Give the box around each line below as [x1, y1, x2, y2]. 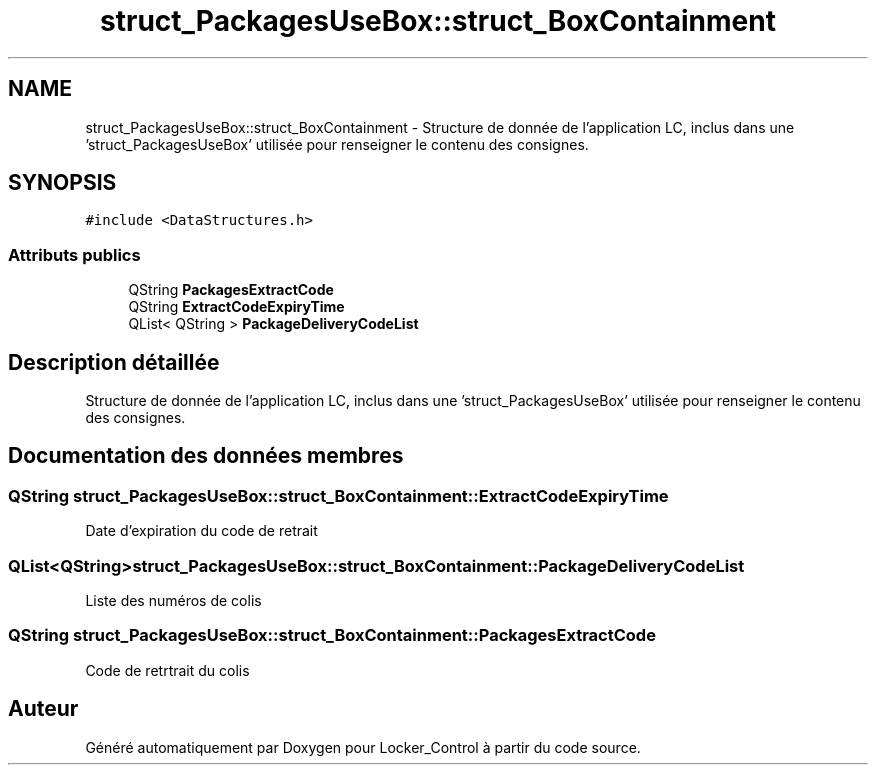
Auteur [8, 696, 79, 722]
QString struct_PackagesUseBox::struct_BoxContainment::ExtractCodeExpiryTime [8, 485, 669, 506]
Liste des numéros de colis [85, 592, 262, 609]
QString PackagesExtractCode [128, 281, 334, 299]
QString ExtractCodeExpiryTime [128, 298, 345, 316]
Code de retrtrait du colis [85, 661, 250, 679]
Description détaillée [8, 349, 220, 375]
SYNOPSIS [8, 170, 117, 196]
